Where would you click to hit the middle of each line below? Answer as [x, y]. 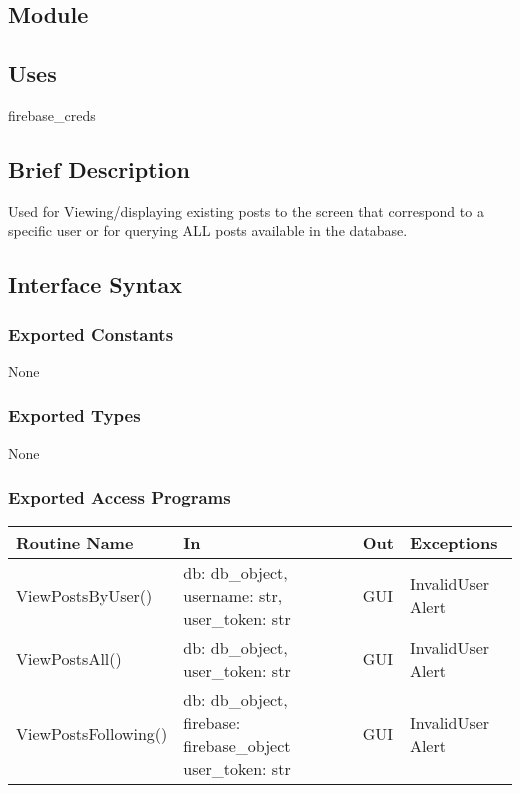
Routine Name [75, 542]
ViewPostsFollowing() [92, 734]
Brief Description [99, 168]
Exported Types [74, 415]
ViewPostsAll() [69, 659]
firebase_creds [52, 114]
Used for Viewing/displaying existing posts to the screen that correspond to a [246, 210]
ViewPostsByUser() [84, 595]
